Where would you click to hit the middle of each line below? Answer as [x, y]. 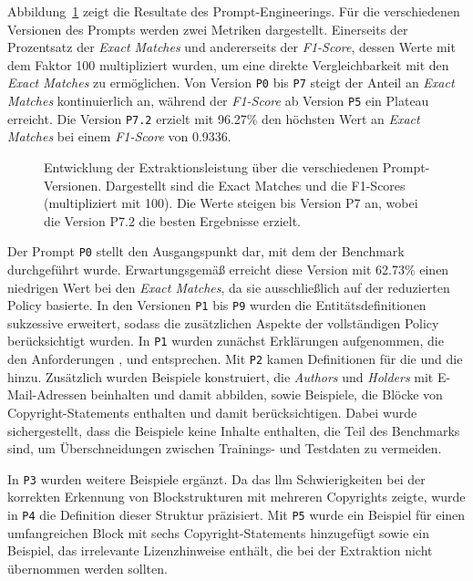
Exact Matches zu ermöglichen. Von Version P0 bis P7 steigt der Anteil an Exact [231, 83]
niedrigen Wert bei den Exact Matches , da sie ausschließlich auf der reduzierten [229, 287]
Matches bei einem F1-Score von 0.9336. [119, 136]
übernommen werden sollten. [87, 568]
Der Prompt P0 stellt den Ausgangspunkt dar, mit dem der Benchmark [206, 251]
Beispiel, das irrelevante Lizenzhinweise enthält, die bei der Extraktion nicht [220, 550]
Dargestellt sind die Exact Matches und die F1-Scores [255, 185]
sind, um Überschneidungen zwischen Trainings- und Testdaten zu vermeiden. [225, 448]
